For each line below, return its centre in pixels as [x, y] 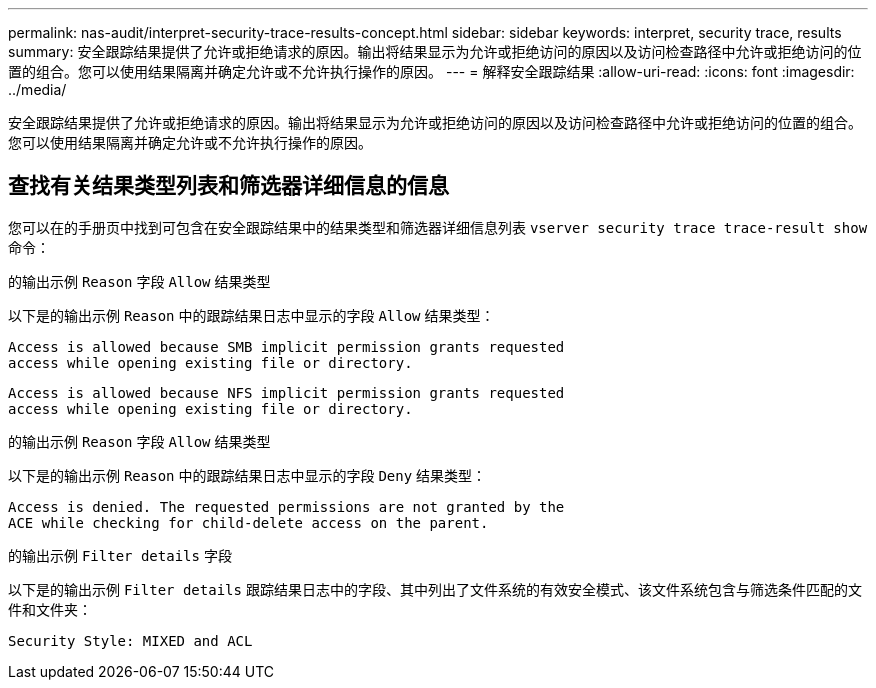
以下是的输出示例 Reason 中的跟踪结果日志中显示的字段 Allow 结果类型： [251, 315]
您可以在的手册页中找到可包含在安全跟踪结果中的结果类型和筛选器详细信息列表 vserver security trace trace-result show [438, 227]
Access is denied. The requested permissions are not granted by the [286, 506]
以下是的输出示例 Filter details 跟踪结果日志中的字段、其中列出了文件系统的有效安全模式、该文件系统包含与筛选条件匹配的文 [435, 589]
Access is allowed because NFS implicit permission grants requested [286, 392]
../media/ [37, 89]
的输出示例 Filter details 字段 [120, 555]
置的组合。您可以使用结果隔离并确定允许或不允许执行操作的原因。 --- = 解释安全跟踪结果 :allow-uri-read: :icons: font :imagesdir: [431, 71]
